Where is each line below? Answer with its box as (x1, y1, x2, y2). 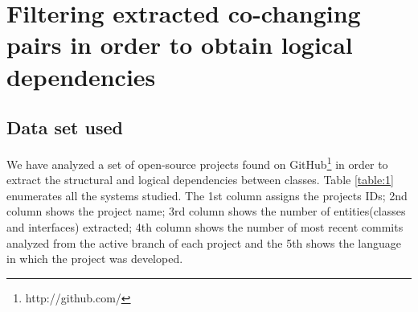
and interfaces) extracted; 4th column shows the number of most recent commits (6, 218, 404, 235)
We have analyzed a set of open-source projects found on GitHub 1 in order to (6, 153, 388, 172)
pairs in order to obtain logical (6, 28, 353, 61)
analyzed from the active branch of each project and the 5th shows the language (6, 234, 402, 251)
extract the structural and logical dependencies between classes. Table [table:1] (6, 171, 394, 188)
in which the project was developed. (6, 250, 183, 267)
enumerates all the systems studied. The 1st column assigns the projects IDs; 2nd (6, 187, 408, 203)
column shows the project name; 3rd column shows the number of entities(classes (6, 203, 406, 220)
